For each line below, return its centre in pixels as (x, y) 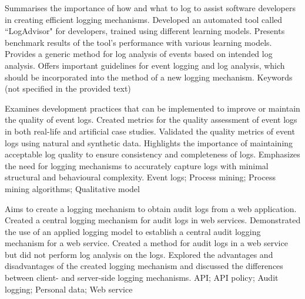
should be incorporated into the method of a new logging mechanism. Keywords (149, 77)
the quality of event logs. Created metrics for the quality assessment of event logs (151, 120)
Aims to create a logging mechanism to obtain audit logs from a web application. (151, 208)
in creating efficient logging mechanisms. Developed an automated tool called (144, 19)
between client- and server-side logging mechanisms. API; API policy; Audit (142, 278)
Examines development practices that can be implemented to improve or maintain (152, 108)
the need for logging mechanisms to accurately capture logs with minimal (137, 165)
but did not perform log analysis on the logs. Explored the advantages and (139, 254)
